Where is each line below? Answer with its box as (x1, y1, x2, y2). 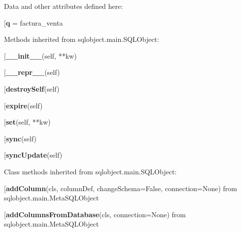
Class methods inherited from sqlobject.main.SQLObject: (4, 166, 177, 176)
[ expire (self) (4, 100, 43, 110)
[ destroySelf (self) (4, 83, 60, 94)
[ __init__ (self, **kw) (4, 50, 77, 61)
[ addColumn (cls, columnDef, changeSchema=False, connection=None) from (4, 183, 237, 193)
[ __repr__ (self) (4, 67, 60, 77)
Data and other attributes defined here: (4, 1, 123, 11)
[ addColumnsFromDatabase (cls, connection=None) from (4, 209, 186, 219)
